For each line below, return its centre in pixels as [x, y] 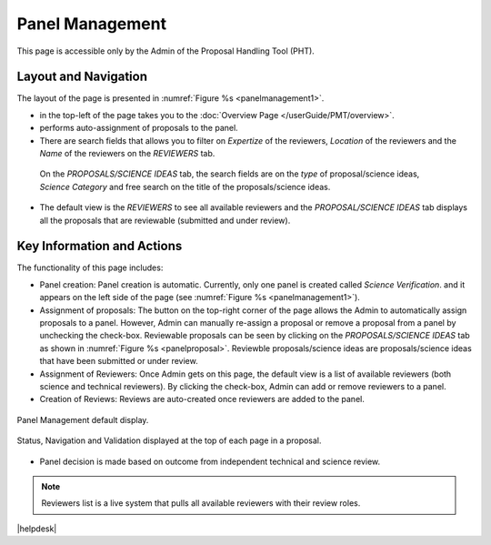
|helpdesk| [37, 529]
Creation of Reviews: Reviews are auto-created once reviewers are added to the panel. [202, 399]
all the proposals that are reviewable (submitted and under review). [165, 220]
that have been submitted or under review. [119, 361]
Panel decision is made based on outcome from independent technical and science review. [210, 461]
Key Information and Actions [100, 246]
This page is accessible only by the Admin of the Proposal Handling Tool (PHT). [166, 51]
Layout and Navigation [82, 77]
